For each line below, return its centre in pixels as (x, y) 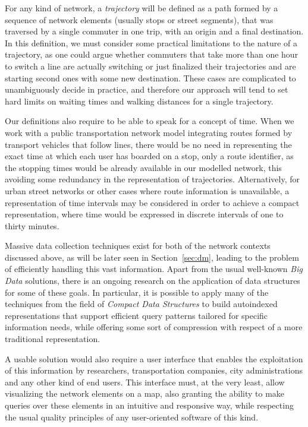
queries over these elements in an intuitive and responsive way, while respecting (149, 405)
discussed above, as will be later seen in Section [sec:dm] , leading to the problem (152, 257)
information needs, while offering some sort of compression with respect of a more (154, 327)
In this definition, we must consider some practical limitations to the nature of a (151, 42)
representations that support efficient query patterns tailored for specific (136, 315)
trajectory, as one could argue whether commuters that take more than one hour (152, 54)
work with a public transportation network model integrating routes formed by (149, 132)
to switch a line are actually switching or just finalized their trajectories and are (150, 66)
